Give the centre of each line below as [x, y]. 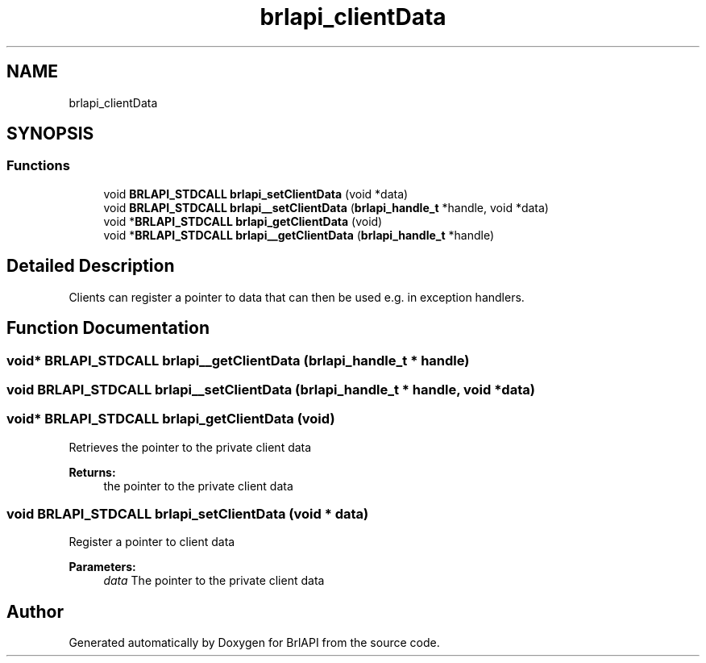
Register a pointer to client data [152, 542]
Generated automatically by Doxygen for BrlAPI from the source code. [254, 643]
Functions [38, 166]
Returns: [92, 472]
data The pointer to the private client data [214, 581]
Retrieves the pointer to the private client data [190, 447]
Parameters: [102, 567]
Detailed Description [91, 266]
